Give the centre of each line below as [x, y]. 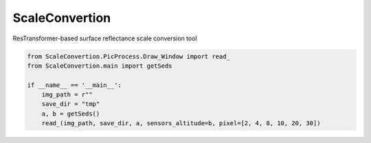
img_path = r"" [67, 95]
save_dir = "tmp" [71, 104]
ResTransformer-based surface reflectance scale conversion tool [105, 38]
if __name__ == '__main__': [74, 85]
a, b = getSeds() [71, 114]
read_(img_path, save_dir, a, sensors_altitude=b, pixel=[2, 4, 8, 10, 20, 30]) [181, 123]
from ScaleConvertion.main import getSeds [100, 66]
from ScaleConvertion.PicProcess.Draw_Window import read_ [128, 56]
